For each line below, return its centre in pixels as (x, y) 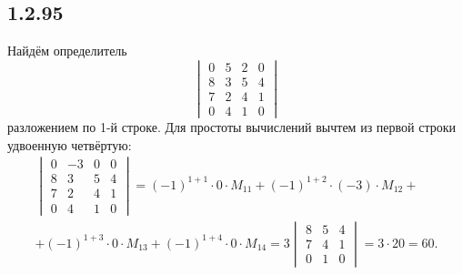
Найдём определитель (67, 51)
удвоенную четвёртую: (70, 144)
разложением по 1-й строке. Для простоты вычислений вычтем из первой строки (231, 127)
